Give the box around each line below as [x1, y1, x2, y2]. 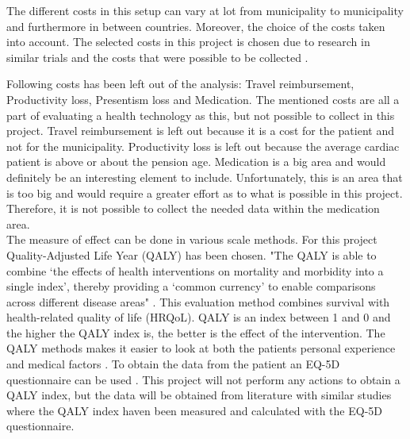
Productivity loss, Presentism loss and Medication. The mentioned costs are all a [6, 90, 400, 107]
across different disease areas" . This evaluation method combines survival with [6, 293, 390, 310]
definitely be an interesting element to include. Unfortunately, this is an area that [6, 168, 403, 185]
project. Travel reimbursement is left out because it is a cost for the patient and [6, 122, 394, 139]
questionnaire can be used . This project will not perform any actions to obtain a [6, 371, 400, 387]
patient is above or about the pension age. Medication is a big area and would [6, 153, 386, 170]
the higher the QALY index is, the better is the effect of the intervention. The [6, 324, 385, 341]
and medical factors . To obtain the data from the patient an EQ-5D [6, 356, 340, 372]
